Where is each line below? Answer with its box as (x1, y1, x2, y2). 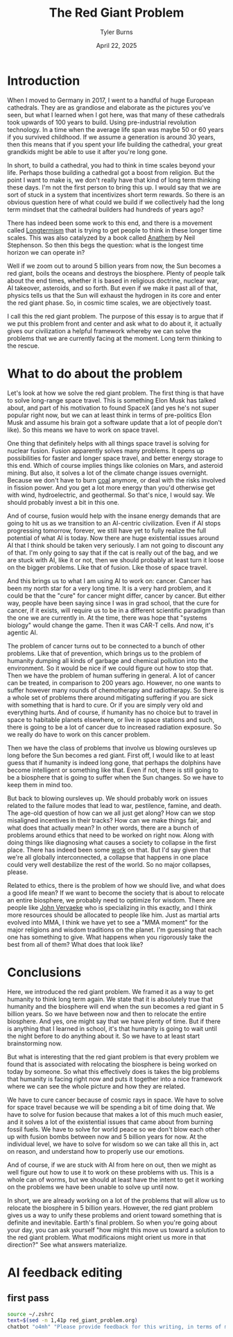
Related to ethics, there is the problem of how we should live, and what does (7, 881, 225, 889)
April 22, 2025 (96, 41, 137, 49)
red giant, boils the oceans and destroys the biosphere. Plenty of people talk (7, 269, 225, 277)
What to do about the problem (7, 366, 183, 381)
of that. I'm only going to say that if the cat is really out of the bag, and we (7, 548, 218, 557)
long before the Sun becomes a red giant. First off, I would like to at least (7, 751, 215, 759)
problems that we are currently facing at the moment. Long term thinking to (7, 334, 223, 342)
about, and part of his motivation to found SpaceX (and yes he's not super (7, 403, 219, 412)
